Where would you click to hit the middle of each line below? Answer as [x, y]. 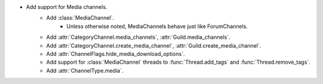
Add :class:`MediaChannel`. [80, 18]
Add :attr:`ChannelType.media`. [85, 70]
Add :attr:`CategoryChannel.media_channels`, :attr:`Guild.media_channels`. [138, 37]
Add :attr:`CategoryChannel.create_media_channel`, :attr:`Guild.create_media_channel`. [154, 45]
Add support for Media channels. [67, 7]
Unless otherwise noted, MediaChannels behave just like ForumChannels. [157, 26]
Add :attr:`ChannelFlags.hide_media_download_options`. [116, 54]
